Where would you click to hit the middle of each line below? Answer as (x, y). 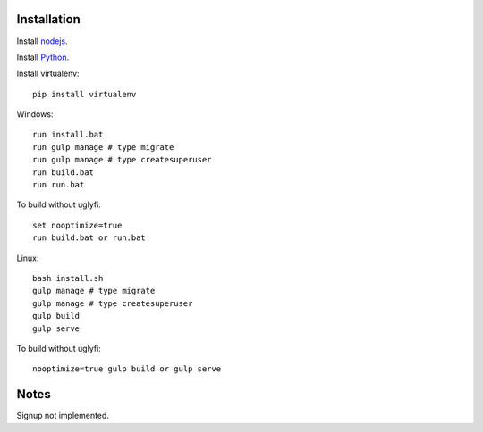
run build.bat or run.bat (89, 238)
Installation (48, 19)
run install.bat (68, 135)
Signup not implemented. (63, 416)
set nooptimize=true (77, 225)
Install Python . (43, 57)
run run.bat (59, 185)
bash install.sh (68, 278)
